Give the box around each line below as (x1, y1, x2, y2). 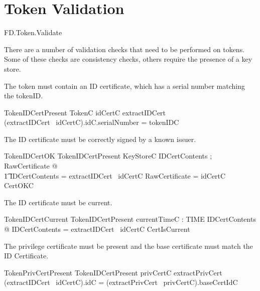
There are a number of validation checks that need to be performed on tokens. (4, 44, 245, 54)
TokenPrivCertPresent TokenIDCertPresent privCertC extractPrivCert (4, 267, 222, 277)
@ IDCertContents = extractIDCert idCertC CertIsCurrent (4, 224, 190, 234)
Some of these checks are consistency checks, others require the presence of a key (4, 54, 252, 64)
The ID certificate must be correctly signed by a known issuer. (4, 133, 196, 144)
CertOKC (4, 180, 34, 191)
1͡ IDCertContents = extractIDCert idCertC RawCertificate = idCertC (4, 170, 226, 181)
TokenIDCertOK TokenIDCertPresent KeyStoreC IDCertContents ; (4, 151, 212, 161)
